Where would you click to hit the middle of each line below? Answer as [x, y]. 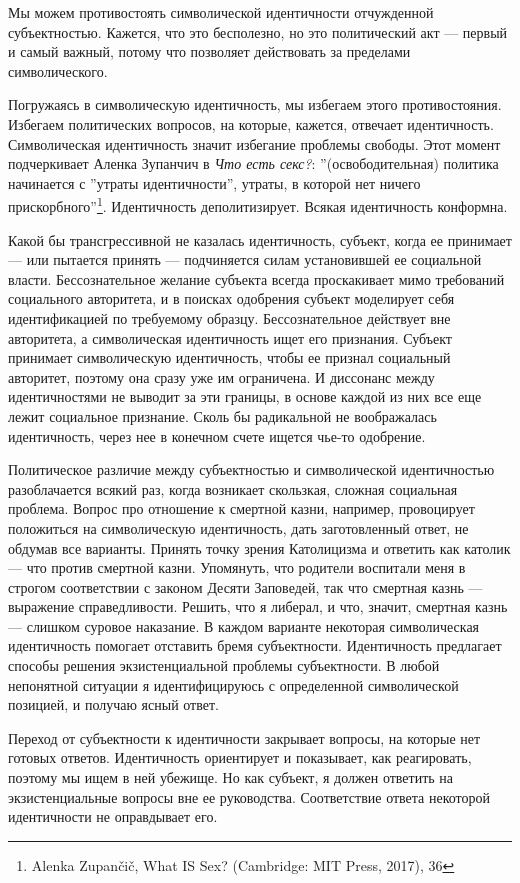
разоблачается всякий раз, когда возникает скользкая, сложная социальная [233, 488]
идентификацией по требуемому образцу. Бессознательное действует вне [229, 317]
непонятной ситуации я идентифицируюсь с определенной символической [233, 684]
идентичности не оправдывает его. [113, 816]
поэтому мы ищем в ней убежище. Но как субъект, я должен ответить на [231, 777]
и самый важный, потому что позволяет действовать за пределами [209, 51]
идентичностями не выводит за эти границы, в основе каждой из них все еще [245, 396]
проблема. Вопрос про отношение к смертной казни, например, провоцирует [241, 508]
